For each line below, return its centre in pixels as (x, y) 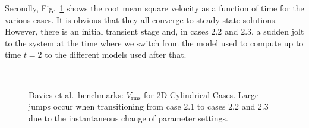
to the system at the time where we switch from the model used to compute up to (154, 43)
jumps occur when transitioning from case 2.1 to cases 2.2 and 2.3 (149, 106)
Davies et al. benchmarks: (76, 94)
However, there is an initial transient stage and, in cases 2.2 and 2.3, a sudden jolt (154, 31)
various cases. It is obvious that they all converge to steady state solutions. (141, 19)
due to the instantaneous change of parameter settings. (128, 118)
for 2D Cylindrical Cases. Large (201, 94)
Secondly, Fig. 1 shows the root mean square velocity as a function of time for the (154, 8)
